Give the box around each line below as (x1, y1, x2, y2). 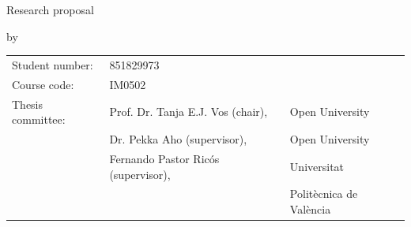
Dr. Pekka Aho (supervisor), (109, 131, 247, 147)
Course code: (12, 76, 74, 92)
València (289, 200, 331, 217)
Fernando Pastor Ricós (109, 150, 220, 166)
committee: (12, 111, 66, 128)
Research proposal (6, 2, 94, 17)
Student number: (12, 56, 93, 73)
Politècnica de (289, 185, 358, 202)
